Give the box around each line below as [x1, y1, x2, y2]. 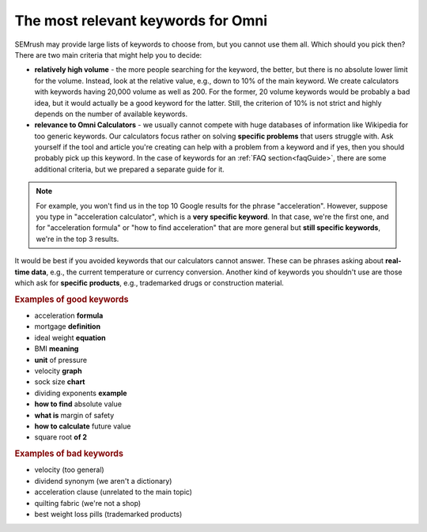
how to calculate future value [34, 421, 131, 431]
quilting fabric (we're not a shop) [34, 498, 142, 507]
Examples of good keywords [14, 293, 130, 304]
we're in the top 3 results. [36, 234, 119, 243]
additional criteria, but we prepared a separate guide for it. [34, 164, 225, 174]
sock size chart [34, 377, 85, 387]
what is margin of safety [34, 410, 115, 420]
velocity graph [34, 366, 82, 375]
